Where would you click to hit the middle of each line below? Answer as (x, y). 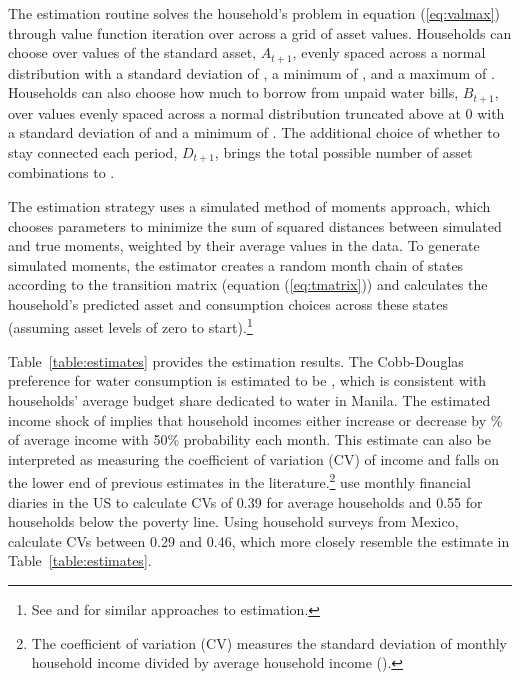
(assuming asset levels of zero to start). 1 (130, 326)
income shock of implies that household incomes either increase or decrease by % (255, 419)
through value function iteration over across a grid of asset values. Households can (260, 32)
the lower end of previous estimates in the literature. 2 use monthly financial (239, 480)
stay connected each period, (93, 151)
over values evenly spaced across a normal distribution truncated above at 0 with (256, 112)
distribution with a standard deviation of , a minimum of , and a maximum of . (251, 72)
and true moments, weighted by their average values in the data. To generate (244, 245)
